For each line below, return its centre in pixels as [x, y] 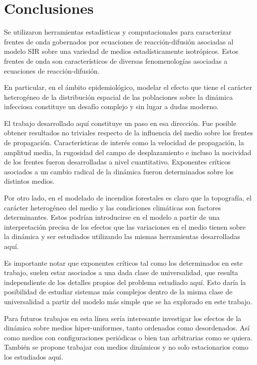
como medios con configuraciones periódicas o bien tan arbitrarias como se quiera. [128, 337]
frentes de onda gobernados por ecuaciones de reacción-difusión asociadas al [119, 41]
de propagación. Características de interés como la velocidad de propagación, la [124, 142]
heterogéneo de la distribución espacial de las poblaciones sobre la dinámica [118, 97]
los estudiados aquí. [34, 356]
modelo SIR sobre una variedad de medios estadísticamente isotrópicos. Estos [121, 51]
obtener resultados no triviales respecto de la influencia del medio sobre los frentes [128, 133]
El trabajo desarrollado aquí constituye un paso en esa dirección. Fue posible [120, 123]
